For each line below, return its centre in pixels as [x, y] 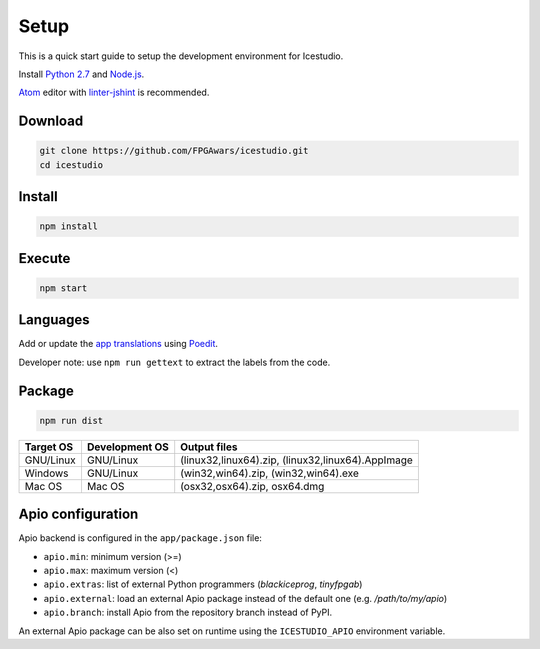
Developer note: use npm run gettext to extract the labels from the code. [174, 362]
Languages [54, 320]
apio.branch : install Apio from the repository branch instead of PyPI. [188, 612]
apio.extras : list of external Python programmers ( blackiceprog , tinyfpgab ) [203, 584]
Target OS [49, 447]
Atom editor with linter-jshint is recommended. [114, 92]
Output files [209, 447]
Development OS [127, 447]
